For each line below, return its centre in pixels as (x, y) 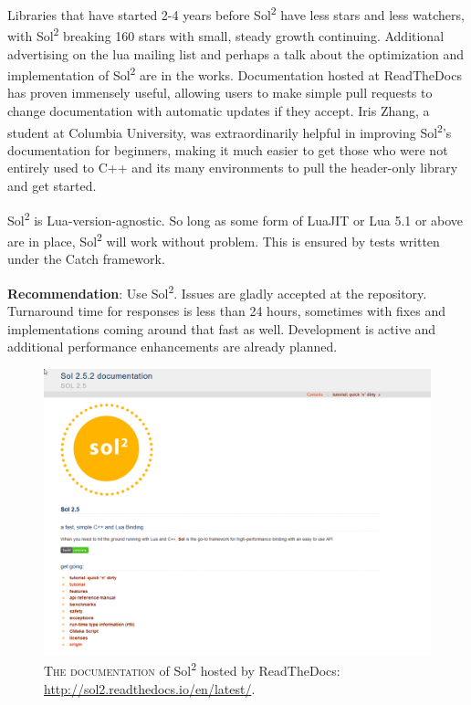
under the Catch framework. (86, 259)
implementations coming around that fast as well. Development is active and (222, 328)
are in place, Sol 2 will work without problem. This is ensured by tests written (224, 239)
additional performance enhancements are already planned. (173, 347)
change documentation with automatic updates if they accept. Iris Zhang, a (219, 110)
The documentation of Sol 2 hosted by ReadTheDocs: (192, 669)
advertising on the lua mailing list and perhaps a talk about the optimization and (236, 53)
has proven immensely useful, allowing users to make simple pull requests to (220, 93)
